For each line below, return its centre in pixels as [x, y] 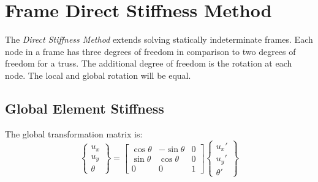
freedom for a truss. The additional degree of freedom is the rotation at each [149, 63]
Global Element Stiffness [85, 108]
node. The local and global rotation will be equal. [98, 75]
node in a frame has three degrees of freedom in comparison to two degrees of [150, 51]
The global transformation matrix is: [74, 133]
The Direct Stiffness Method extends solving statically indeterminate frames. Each [159, 39]
